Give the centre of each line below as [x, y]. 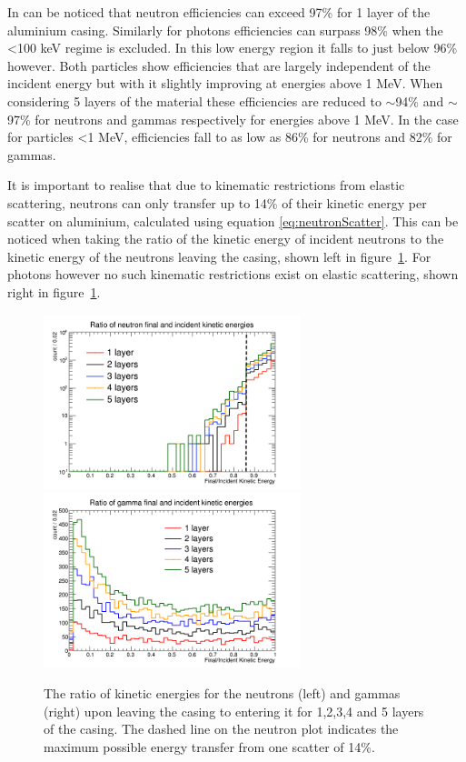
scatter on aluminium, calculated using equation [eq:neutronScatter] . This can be [233, 221]
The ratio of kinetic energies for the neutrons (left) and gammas [222, 693]
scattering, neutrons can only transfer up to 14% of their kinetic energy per [217, 202]
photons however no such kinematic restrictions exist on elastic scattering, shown [233, 274]
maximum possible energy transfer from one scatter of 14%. [209, 746]
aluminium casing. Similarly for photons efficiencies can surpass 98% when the [225, 30]
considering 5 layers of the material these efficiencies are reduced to [194, 100]
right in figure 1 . [54, 291]
